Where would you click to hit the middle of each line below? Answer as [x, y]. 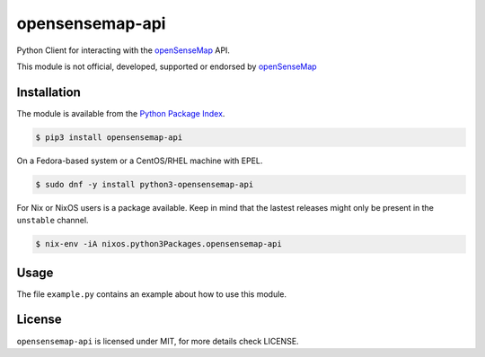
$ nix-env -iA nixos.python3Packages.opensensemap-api [159, 244]
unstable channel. [53, 221]
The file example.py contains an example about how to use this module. [152, 294]
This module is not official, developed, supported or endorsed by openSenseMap [167, 66]
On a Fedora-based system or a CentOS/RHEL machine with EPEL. [140, 161]
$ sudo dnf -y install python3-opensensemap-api [145, 184]
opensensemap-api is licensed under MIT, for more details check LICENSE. [158, 341]
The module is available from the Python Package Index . [121, 113]
